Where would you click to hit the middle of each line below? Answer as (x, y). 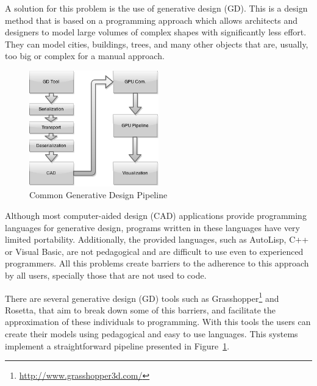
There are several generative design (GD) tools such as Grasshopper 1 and (142, 297)
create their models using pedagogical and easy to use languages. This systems (151, 333)
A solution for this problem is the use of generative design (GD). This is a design (156, 8)
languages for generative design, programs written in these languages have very (152, 227)
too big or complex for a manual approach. (85, 56)
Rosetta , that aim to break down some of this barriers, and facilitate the (140, 309)
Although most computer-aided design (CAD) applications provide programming (156, 215)
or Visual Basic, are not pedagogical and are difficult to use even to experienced (154, 251)
